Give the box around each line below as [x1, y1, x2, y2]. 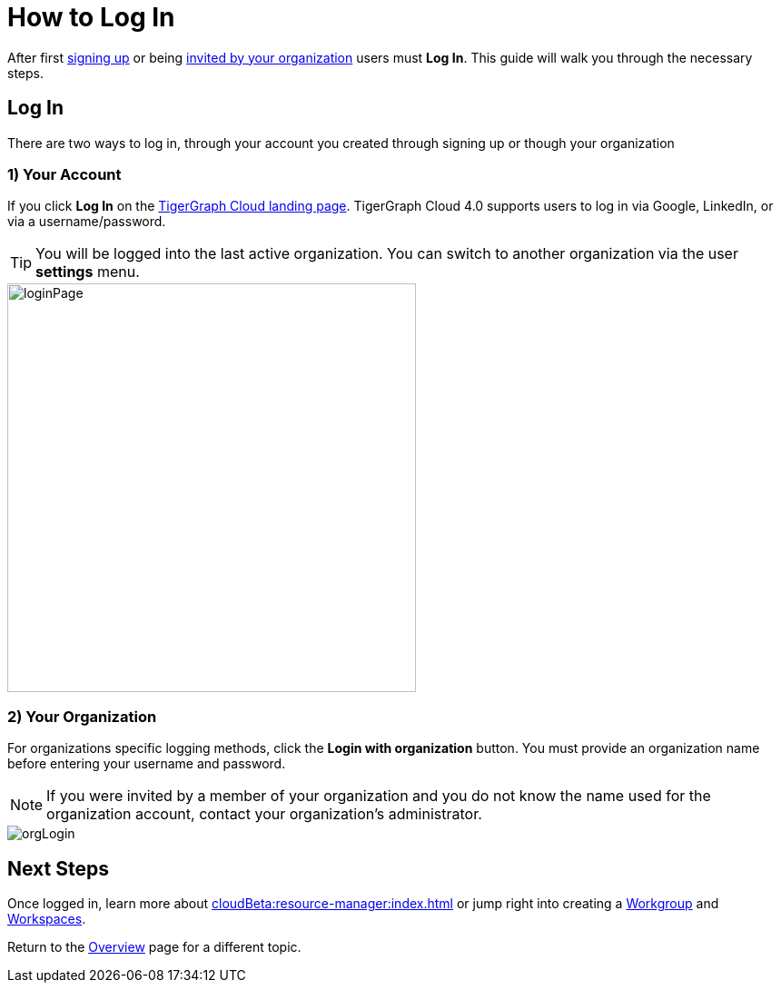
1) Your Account [7, 164, 122, 183]
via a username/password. [7, 213, 166, 230]
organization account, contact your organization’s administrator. [46, 805, 482, 824]
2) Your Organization [7, 707, 157, 726]
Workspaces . [7, 910, 86, 926]
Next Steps [7, 856, 109, 880]
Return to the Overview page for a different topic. [7, 938, 302, 955]
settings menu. [35, 262, 140, 282]
